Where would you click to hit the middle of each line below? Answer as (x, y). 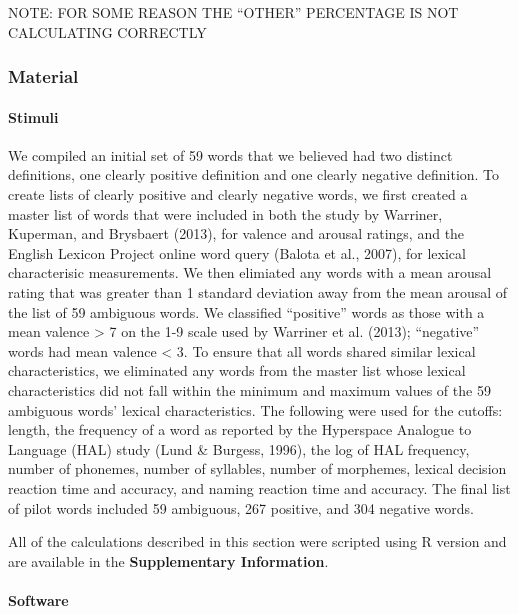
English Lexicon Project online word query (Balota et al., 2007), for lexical (237, 252)
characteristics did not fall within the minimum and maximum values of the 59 (249, 389)
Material (43, 76)
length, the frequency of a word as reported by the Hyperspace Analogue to (240, 429)
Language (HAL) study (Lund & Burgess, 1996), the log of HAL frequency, (239, 448)
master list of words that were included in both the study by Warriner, (225, 213)
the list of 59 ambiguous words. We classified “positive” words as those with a (246, 311)
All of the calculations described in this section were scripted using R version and (257, 541)
